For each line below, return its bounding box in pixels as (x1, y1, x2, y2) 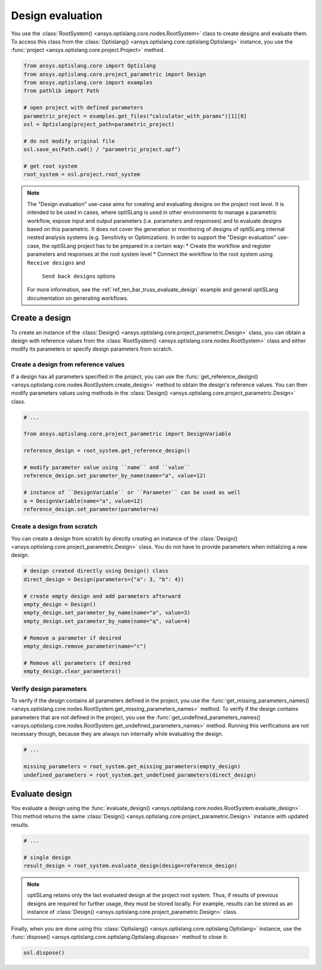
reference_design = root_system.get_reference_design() (23, 447, 191, 454)
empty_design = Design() (23, 601, 97, 608)
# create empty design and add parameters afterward (23, 593, 181, 600)
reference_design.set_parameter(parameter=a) (23, 505, 159, 512)
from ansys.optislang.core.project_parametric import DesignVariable (23, 431, 231, 437)
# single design (23, 854, 72, 861)
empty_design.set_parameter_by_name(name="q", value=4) (23, 618, 191, 624)
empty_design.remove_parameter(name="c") (23, 643, 147, 649)
